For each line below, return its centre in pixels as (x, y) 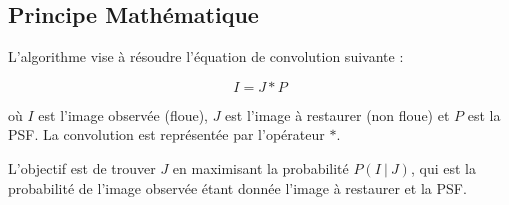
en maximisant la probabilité (260, 167)
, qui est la (443, 167)
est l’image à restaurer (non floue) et (337, 114)
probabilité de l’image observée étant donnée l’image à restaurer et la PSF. (237, 187)
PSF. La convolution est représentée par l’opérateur (166, 134)
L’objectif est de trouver (82, 167)
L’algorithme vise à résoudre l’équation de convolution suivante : (206, 56)
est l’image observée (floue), (123, 114)
